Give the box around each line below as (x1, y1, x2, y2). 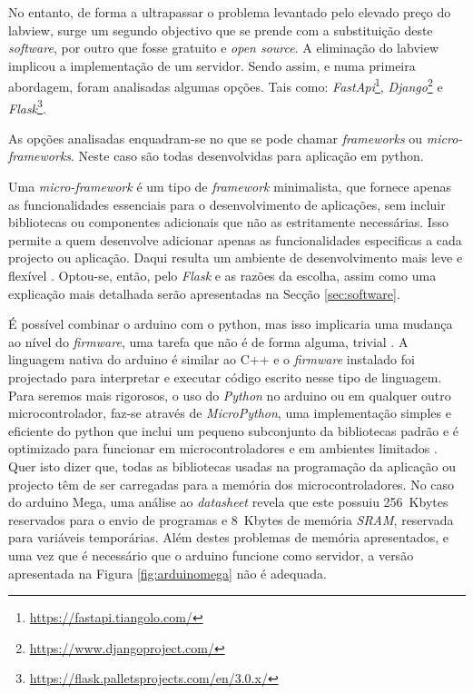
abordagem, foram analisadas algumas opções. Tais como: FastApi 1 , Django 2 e (8, 74, 443, 96)
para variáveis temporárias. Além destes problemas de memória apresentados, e (8, 528, 448, 547)
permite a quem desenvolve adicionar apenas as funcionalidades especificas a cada (8, 230, 462, 249)
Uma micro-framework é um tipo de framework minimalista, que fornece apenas (8, 177, 452, 196)
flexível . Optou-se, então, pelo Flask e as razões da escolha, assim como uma (8, 266, 437, 285)
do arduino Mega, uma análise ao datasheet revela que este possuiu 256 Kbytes (8, 492, 448, 511)
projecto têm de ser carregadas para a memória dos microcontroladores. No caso (8, 474, 455, 493)
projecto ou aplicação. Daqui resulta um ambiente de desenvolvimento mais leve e (8, 248, 463, 267)
